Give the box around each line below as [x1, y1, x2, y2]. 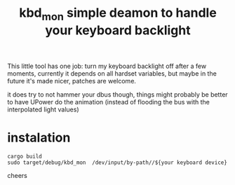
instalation [7, 130, 71, 145]
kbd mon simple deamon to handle [18, 5, 217, 23]
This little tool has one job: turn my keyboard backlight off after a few [7, 62, 207, 70]
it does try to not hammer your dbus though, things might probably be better [7, 90, 228, 99]
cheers [7, 171, 28, 179]
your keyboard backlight [45, 22, 191, 38]
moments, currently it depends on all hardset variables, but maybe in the [7, 69, 217, 78]
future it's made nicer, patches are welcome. [7, 76, 137, 85]
